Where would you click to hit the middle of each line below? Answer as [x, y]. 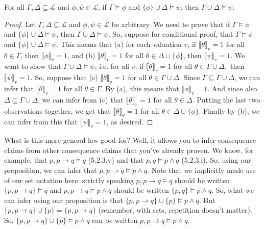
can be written [115, 220]
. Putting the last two [226, 99]
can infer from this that [41, 122]
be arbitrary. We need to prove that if [171, 24]
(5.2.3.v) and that [116, 160]
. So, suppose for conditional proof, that [171, 34]
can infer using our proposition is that [64, 200]
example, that [26, 160]
